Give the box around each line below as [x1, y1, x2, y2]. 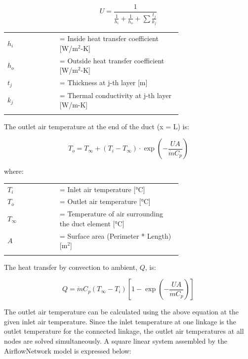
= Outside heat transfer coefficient [59, 55, 165, 65]
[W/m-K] [59, 100, 88, 110]
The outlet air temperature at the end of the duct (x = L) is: [4, 121, 189, 131]
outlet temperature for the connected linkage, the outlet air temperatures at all [4, 326, 244, 336]
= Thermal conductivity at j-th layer [59, 90, 171, 100]
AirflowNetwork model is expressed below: [4, 345, 131, 356]
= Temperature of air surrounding [59, 208, 163, 219]
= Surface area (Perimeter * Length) [59, 230, 171, 241]
